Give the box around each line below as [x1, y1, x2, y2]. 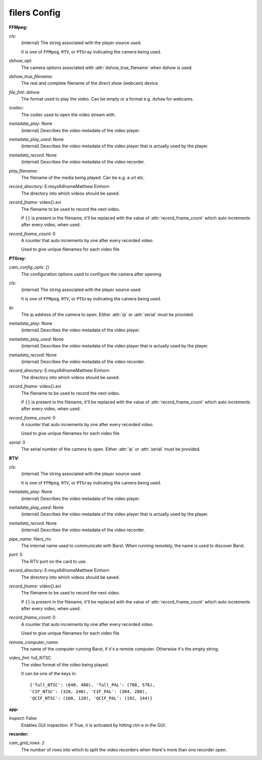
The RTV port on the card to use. [21, 558, 87, 564]
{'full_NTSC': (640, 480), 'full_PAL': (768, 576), [30, 682, 155, 688]
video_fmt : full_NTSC [9, 655, 51, 661]
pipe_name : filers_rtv [9, 536, 51, 542]
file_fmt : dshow [9, 89, 40, 95]
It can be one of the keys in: [21, 671, 77, 676]
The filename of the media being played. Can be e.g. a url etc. [21, 174, 145, 180]
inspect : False [9, 715, 37, 721]
